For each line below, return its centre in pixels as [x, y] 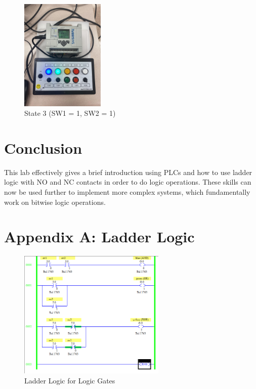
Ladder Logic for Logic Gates [70, 381]
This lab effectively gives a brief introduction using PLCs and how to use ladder [128, 172]
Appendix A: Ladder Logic [99, 236]
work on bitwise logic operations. [55, 202]
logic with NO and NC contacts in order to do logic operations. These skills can [128, 182]
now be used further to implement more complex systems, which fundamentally [127, 192]
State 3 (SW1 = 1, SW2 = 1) [70, 113]
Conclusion [43, 147]
